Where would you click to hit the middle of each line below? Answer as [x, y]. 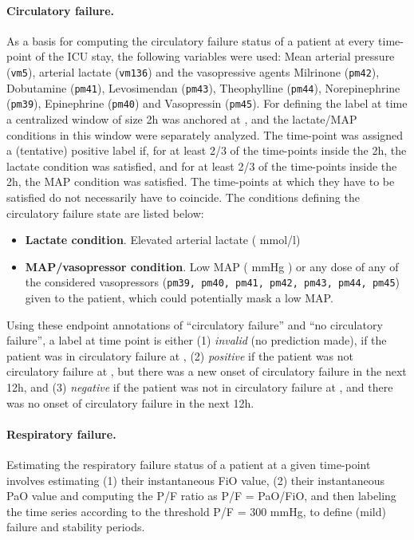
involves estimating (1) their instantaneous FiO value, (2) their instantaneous [196, 480]
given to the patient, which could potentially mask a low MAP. [179, 297]
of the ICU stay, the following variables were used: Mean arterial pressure [215, 56]
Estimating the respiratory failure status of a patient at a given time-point [189, 464]
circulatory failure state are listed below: [105, 213]
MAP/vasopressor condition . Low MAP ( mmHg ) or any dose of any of [212, 266]
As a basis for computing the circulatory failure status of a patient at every [191, 40]
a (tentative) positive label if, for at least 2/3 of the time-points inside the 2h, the [207, 150]
